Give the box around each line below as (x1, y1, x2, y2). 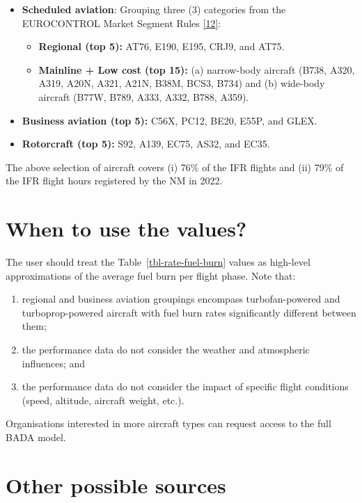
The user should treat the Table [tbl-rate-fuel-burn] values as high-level (6, 255, 310, 269)
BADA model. (6, 430, 66, 444)
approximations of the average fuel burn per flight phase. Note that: (6, 268, 296, 282)
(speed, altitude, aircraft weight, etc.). (22, 392, 184, 407)
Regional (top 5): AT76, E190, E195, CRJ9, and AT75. (38, 39, 285, 54)
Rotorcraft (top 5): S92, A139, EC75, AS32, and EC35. (22, 136, 270, 151)
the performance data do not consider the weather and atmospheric (22, 342, 310, 357)
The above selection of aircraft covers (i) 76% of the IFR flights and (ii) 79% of (6, 159, 344, 174)
